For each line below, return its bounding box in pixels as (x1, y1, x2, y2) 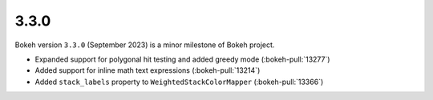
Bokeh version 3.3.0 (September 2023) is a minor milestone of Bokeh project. (14, 40, 275, 50)
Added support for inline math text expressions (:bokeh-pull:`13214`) (34, 66, 261, 75)
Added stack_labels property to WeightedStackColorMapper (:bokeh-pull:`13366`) (34, 77, 324, 86)
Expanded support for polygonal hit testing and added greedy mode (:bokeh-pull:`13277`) (34, 54, 330, 64)
